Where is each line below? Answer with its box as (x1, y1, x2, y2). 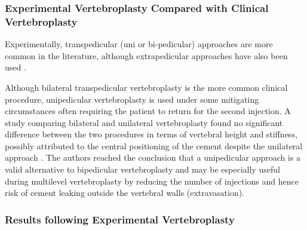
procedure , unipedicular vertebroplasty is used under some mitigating (5, 93, 259, 105)
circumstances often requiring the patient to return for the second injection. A (5, 105, 291, 117)
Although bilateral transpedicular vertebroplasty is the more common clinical (5, 81, 288, 93)
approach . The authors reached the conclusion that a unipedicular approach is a (5, 151, 301, 164)
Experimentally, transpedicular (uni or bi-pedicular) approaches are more (5, 38, 273, 50)
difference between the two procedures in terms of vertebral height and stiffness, (5, 128, 297, 140)
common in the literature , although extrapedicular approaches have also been (5, 49, 288, 62)
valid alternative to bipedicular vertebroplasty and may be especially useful (5, 163, 280, 176)
